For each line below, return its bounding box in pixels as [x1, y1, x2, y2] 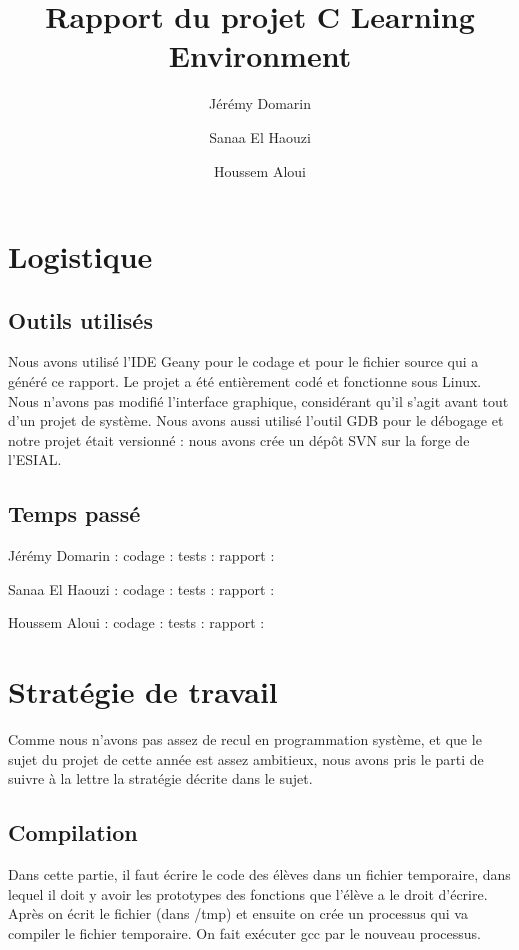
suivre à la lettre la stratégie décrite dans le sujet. [8, 768, 313, 789]
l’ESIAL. [8, 449, 62, 470]
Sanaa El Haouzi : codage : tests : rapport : [8, 578, 275, 599]
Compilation [8, 817, 138, 848]
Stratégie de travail [8, 671, 278, 712]
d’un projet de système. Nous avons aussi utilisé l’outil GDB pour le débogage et [8, 410, 504, 431]
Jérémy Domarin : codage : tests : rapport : [8, 545, 275, 566]
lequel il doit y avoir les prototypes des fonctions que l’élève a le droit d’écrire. [8, 883, 488, 904]
